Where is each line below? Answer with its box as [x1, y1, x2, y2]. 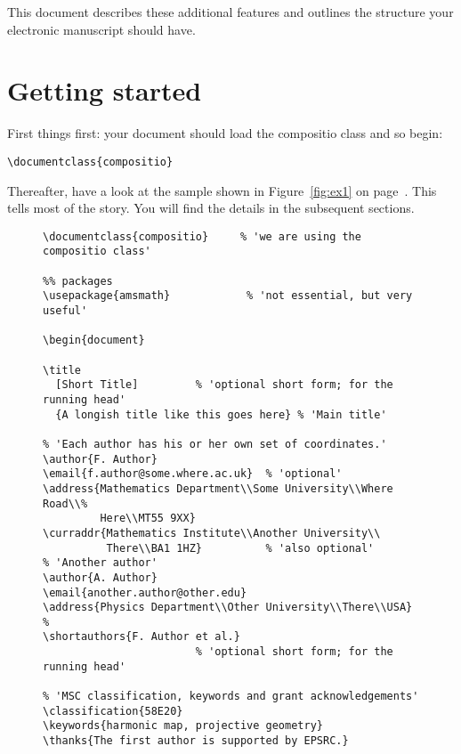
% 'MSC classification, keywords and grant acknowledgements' [43, 690, 419, 703]
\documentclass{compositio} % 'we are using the [43, 230, 361, 243]
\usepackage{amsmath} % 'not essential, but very [43, 289, 413, 303]
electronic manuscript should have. [7, 20, 196, 38]
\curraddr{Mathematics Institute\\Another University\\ [43, 526, 381, 539]
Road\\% [43, 497, 88, 510]
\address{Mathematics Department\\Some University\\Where [43, 482, 393, 495]
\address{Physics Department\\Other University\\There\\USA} [43, 601, 413, 614]
